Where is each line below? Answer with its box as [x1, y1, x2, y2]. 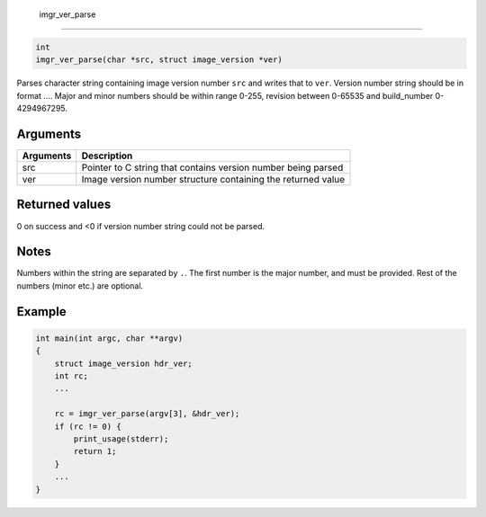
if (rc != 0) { [54, 421, 121, 432]
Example [16, 304, 67, 319]
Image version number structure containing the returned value [81, 174, 346, 186]
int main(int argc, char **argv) [35, 333, 184, 343]
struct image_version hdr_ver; [54, 358, 193, 369]
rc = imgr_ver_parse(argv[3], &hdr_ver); [54, 409, 240, 419]
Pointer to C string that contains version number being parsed [81, 162, 344, 174]
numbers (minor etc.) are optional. [16, 280, 144, 291]
